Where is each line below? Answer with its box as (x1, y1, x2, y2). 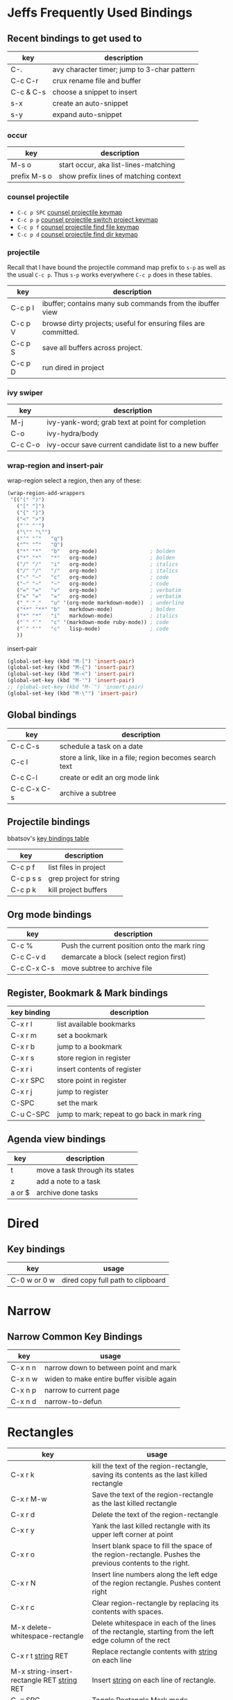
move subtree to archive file (61, 964, 153, 973)
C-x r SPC (10, 1076, 45, 1086)
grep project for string (48, 874, 120, 883)
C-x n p (10, 1385, 37, 1395)
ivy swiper (7, 388, 44, 397)
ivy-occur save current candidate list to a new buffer (46, 440, 219, 450)
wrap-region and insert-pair (7, 461, 104, 471)
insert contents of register (56, 1064, 142, 1074)
